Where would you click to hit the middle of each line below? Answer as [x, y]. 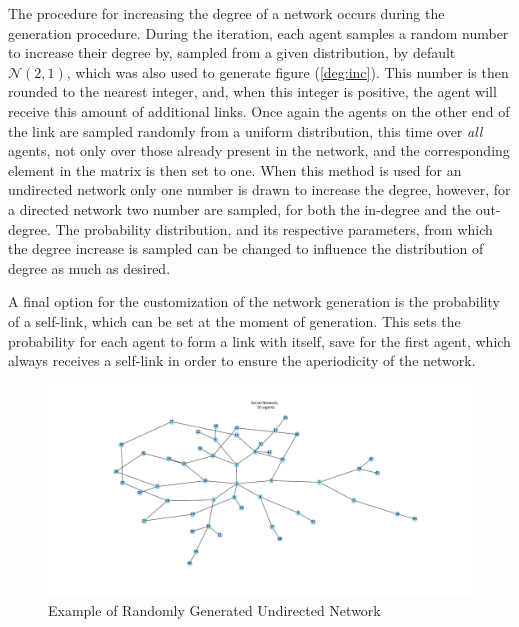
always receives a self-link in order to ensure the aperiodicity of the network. [242, 360]
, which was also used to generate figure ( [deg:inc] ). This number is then [287, 71]
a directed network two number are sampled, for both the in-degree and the [240, 208]
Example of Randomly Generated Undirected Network [214, 610]
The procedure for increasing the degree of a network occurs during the [226, 13]
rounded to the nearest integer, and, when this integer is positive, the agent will [252, 91]
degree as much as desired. [89, 267]
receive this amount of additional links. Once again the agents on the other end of [259, 110]
